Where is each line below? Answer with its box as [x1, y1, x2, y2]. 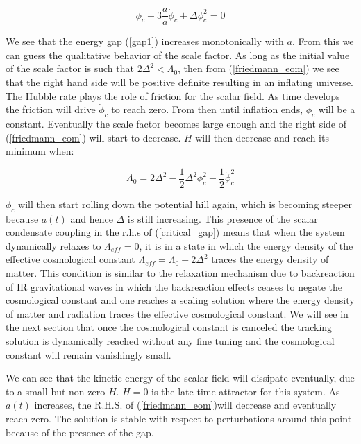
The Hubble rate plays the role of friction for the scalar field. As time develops [6, 88, 340, 103]
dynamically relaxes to [6, 238, 101, 253]
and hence [70, 211, 113, 225]
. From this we [292, 34, 354, 49]
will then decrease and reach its [195, 130, 329, 144]
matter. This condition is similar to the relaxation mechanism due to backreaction [6, 266, 355, 280]
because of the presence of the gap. [6, 425, 154, 439]
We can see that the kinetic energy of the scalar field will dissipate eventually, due [6, 370, 355, 385]
